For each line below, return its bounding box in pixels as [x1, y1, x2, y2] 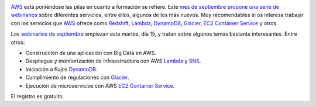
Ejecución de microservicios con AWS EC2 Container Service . [25, 82, 175, 89]
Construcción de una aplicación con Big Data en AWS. [25, 49, 156, 56]
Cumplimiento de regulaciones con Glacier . [25, 74, 129, 81]
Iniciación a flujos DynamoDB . [25, 65, 98, 73]
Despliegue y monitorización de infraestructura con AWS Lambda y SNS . [25, 57, 201, 64]
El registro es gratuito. [11, 92, 64, 99]
